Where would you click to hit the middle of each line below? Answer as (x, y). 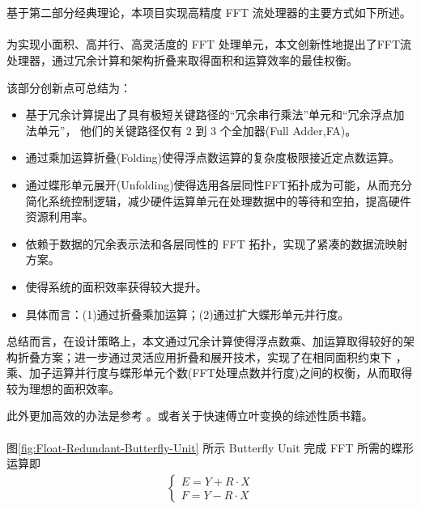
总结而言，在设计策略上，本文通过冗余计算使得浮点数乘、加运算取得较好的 (205, 341)
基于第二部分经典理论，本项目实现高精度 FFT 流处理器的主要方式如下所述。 (209, 13)
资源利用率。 (60, 216)
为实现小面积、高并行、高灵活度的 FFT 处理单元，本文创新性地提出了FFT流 (209, 44)
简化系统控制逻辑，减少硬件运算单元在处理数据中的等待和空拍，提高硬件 (218, 200)
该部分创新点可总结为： (69, 87)
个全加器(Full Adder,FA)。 (288, 130)
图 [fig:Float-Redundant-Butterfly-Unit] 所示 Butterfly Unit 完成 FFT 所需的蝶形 (210, 447)
